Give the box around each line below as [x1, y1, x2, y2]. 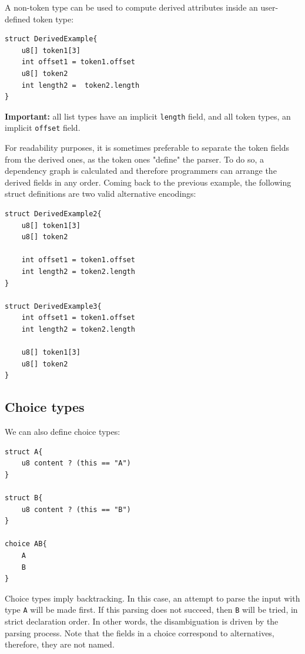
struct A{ [5, 447, 43, 456]
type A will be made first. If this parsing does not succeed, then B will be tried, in [5, 603, 298, 616]
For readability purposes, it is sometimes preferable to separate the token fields [5, 141, 289, 154]
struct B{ [5, 494, 43, 503]
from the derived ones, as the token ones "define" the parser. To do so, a [5, 153, 264, 165]
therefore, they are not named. [5, 638, 115, 650]
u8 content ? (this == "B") [21, 505, 131, 514]
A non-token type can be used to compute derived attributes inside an [5, 1, 258, 13]
